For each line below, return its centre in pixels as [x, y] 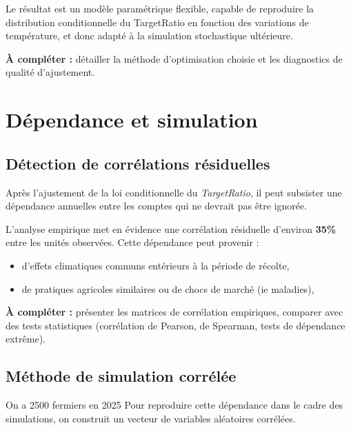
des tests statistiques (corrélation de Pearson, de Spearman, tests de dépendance [175, 325]
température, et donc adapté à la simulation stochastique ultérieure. [149, 35]
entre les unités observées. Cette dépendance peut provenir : [132, 242]
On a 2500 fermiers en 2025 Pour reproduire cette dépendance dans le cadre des [174, 405]
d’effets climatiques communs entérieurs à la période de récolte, [156, 265]
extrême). [26, 339]
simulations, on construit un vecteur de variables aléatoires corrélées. [151, 418]
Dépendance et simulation [132, 120]
